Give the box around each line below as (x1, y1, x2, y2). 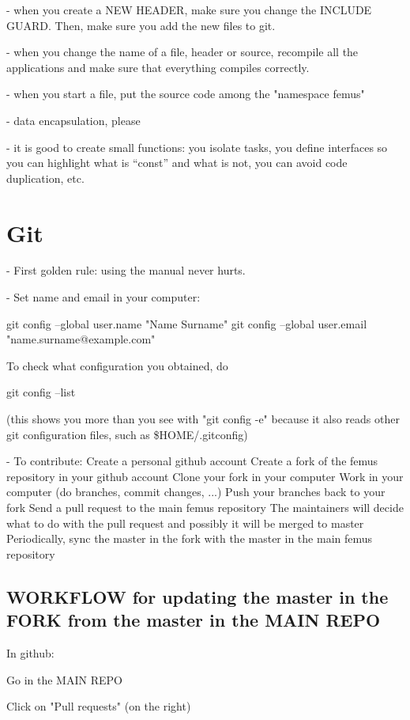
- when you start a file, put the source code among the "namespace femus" (6, 85, 365, 102)
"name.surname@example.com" (6, 331, 156, 347)
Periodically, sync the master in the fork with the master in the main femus (6, 530, 373, 547)
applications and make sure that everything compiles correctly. (6, 59, 310, 75)
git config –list (6, 384, 76, 400)
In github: (6, 644, 55, 661)
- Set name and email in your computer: (6, 289, 201, 305)
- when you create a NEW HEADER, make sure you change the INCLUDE (6, 2, 372, 17)
